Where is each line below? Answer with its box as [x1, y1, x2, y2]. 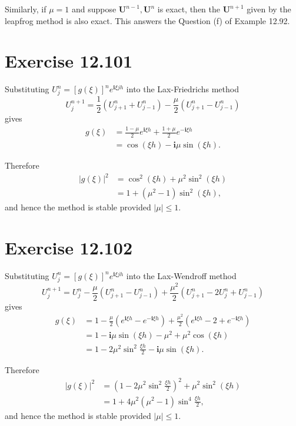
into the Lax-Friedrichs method [126, 83, 239, 95]
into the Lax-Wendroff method [126, 269, 237, 281]
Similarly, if [5, 3, 46, 15]
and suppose [71, 3, 117, 15]
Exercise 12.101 [5, 49, 133, 73]
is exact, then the [157, 3, 221, 15]
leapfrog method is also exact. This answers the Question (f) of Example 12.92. [5, 14, 290, 26]
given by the [247, 3, 291, 15]
